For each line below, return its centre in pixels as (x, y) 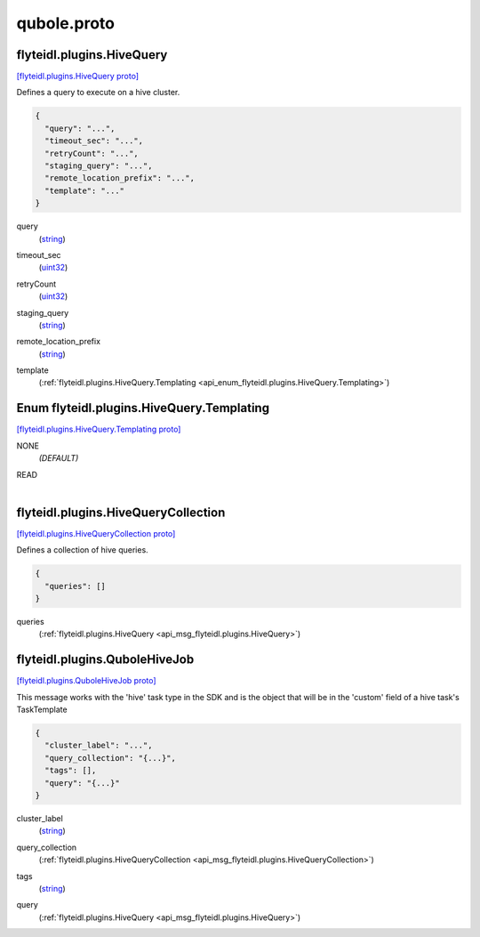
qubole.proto (66, 23)
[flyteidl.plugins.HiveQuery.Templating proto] (99, 429)
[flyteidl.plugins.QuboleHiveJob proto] (86, 681)
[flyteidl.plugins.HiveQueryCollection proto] (96, 533)
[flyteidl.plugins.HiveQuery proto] (78, 77)
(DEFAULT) (59, 458)
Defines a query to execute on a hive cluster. (98, 93)
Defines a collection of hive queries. (82, 550)
